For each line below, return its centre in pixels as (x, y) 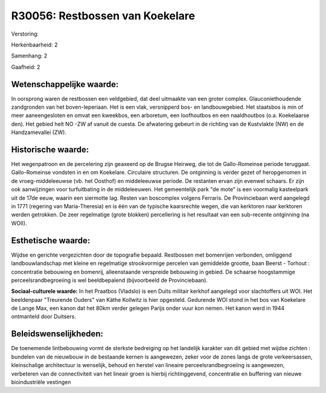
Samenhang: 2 (29, 56)
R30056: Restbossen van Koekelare (103, 16)
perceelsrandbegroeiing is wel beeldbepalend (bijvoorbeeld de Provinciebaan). (110, 280)
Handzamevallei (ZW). (39, 132)
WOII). (19, 223)
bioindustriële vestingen (41, 382)
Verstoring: (25, 34)
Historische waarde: (50, 150)
